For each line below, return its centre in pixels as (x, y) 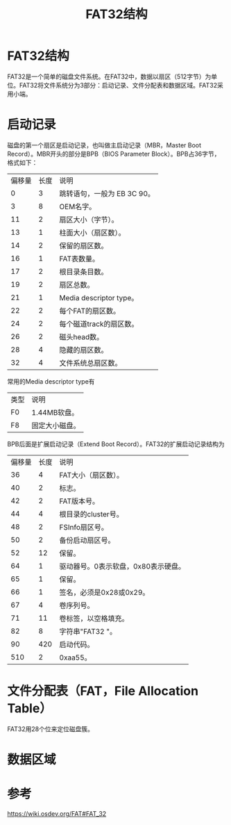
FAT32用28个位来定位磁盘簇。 (50, 729)
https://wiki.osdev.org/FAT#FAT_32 (57, 813)
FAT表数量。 (79, 259)
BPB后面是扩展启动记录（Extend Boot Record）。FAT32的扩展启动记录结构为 (116, 444)
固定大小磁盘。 (56, 425)
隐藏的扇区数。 (84, 350)
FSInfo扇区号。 (84, 527)
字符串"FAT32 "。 (88, 631)
